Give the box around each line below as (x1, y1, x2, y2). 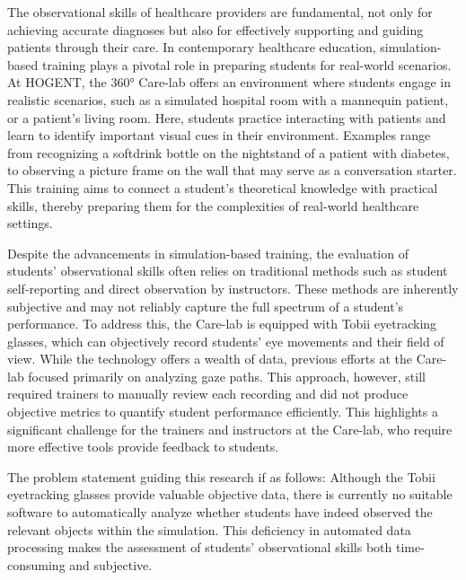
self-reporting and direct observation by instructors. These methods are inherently (7, 278, 459, 297)
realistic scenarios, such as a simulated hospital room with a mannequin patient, (7, 90, 449, 109)
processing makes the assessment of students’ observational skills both (7, 538, 392, 557)
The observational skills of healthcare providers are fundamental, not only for (7, 3, 433, 21)
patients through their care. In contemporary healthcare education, (7, 38, 376, 57)
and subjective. (69, 555, 153, 574)
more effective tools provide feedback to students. (7, 437, 279, 456)
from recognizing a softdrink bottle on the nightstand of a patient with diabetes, (7, 143, 450, 162)
